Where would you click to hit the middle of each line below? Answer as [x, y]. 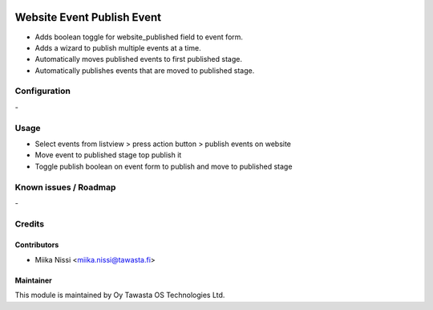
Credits [29, 223]
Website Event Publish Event [88, 17]
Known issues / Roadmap [65, 187]
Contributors [37, 245]
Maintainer [33, 280]
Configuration [43, 91]
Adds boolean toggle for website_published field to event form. [139, 37]
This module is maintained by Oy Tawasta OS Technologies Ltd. [120, 295]
